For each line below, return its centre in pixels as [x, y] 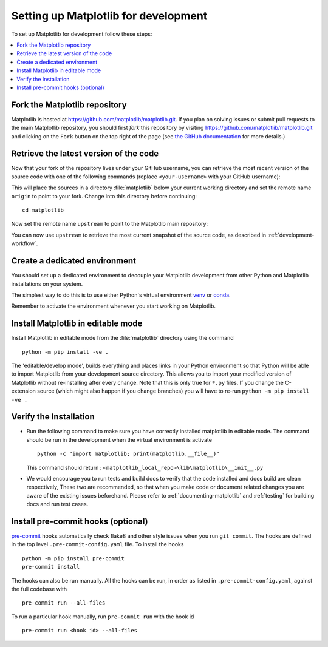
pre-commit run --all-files [64, 603]
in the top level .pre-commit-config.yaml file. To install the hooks [97, 544]
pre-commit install [51, 567]
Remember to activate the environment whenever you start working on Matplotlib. [113, 306]
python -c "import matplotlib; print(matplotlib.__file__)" [128, 454]
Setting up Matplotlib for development [109, 16]
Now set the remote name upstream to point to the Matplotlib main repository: [110, 224]
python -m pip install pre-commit [73, 558]
